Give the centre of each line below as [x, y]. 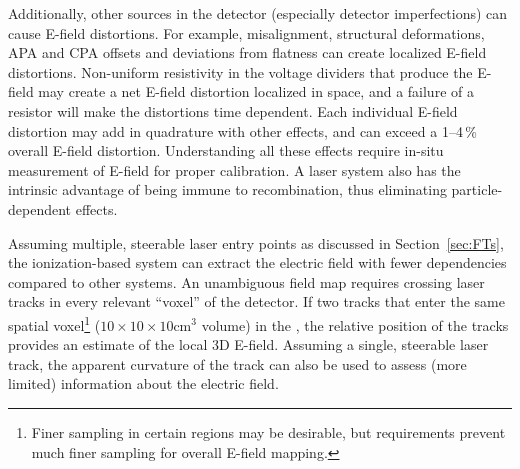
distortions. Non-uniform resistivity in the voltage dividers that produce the [240, 71]
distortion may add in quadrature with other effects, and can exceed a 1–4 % [242, 130]
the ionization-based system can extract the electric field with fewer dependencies [257, 262]
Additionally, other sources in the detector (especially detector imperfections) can [258, 13]
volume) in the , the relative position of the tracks [355, 324]
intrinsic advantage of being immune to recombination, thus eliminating [227, 189]
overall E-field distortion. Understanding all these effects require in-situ [226, 150]
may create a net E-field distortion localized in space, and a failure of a [256, 91]
